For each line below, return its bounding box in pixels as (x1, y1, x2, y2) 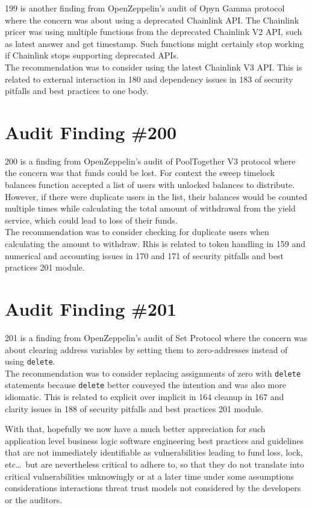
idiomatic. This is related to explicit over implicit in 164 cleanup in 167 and (5, 390, 284, 403)
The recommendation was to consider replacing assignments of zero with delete (5, 366, 301, 379)
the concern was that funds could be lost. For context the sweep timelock (5, 166, 275, 179)
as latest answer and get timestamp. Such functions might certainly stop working (5, 37, 304, 49)
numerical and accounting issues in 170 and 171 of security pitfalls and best (5, 249, 284, 262)
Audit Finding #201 (5, 296, 177, 321)
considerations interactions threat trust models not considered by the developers (5, 481, 301, 494)
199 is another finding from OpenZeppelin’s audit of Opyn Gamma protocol (5, 2, 285, 14)
